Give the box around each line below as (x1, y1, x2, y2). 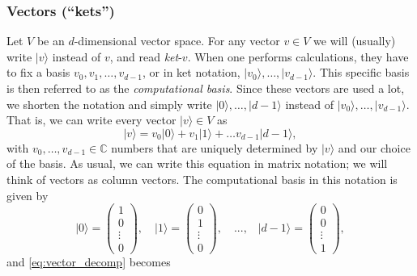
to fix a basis (6, 64, 70, 81)
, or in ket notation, (143, 64, 240, 81)
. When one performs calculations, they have (187, 48, 409, 65)
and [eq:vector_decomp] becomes (6, 253, 171, 270)
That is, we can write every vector (6, 111, 177, 128)
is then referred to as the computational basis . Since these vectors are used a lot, (6, 80, 405, 96)
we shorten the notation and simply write (6, 95, 212, 112)
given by (6, 186, 49, 203)
